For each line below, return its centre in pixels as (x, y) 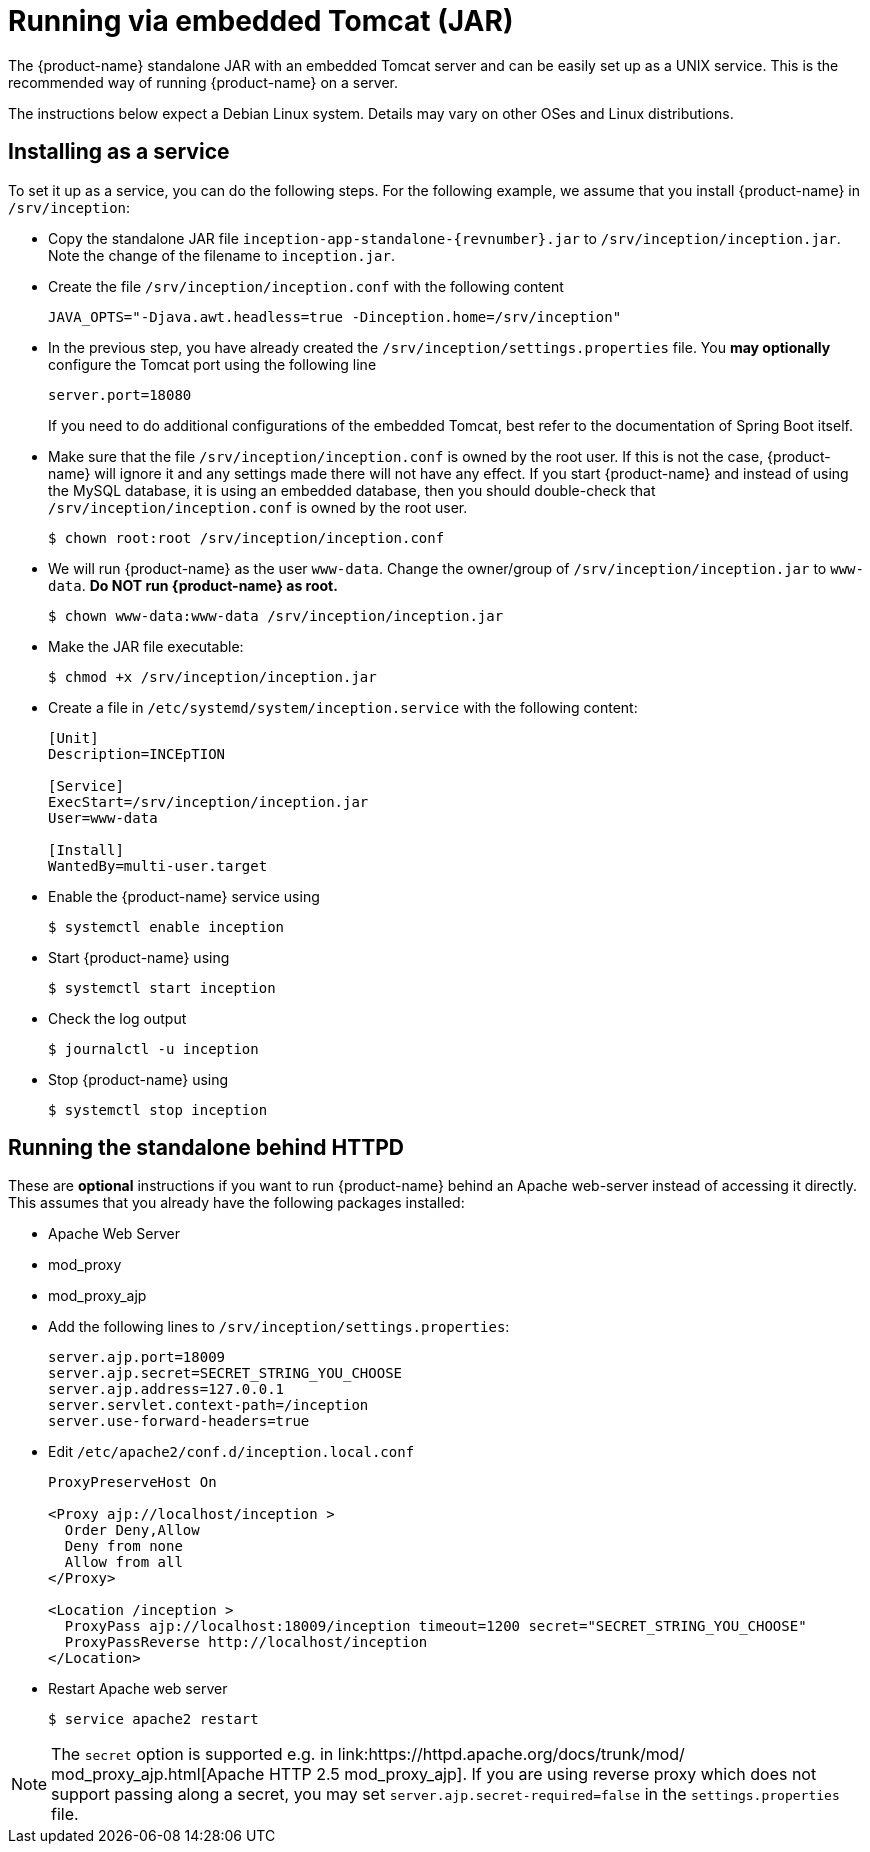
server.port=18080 (120, 394)
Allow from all (123, 1562)
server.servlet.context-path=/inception (208, 1405)
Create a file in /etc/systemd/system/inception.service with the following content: (343, 707)
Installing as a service (119, 152)
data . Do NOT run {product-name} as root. (193, 585)
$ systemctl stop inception (158, 1109)
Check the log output (117, 1018)
